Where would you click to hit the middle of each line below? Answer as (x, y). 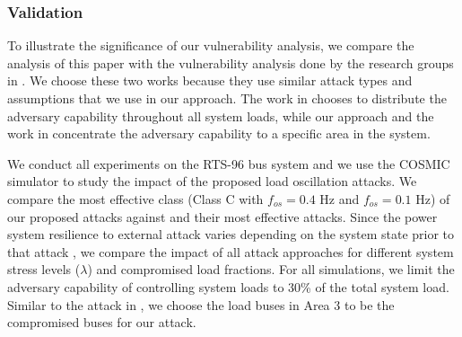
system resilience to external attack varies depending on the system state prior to (231, 234)
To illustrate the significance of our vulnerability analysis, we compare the (211, 45)
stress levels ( (44, 269)
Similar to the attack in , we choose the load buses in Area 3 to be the (201, 304)
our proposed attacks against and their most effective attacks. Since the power (222, 216)
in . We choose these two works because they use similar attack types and (210, 80)
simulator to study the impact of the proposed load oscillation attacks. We (212, 181)
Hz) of (433, 198)
